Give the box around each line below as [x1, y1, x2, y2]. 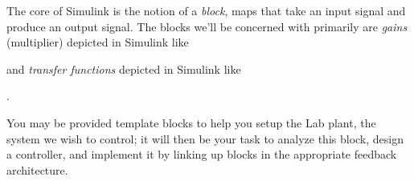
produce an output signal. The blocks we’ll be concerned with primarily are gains [6, 18, 408, 34]
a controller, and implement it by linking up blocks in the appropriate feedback [6, 146, 397, 163]
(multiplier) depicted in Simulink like [6, 34, 189, 50]
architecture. [6, 161, 68, 178]
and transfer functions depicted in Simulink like [6, 60, 241, 77]
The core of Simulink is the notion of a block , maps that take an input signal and [6, 2, 406, 18]
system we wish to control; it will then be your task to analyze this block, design [6, 130, 404, 147]
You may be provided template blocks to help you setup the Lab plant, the [6, 114, 376, 131]
